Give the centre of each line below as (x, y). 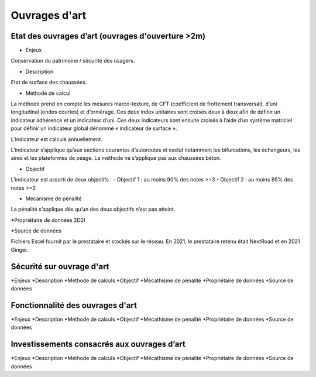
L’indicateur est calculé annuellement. (56, 139)
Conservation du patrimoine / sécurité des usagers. (73, 61)
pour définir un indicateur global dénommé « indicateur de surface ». (94, 128)
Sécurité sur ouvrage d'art (60, 266)
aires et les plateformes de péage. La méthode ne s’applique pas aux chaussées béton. (116, 158)
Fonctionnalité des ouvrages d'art (74, 305)
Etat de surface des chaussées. (49, 83)
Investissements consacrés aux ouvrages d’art (98, 345)
